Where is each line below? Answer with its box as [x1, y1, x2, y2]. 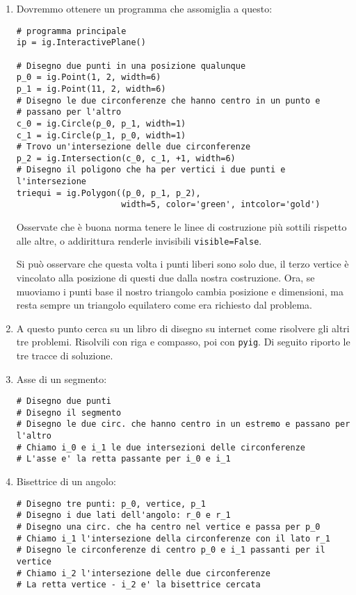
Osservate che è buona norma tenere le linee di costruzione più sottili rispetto [16, 220, 347, 234]
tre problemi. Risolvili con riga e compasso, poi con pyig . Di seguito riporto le [16, 334, 350, 349]
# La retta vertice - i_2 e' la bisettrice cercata [16, 580, 261, 590]
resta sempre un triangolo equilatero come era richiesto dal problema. [16, 297, 312, 312]
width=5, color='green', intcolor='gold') [121, 199, 321, 210]
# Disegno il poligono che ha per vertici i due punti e [16, 165, 286, 175]
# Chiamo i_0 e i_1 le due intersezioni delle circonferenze [16, 442, 306, 453]
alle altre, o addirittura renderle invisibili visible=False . [16, 233, 262, 247]
